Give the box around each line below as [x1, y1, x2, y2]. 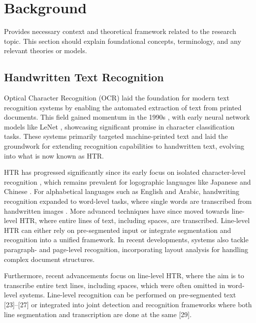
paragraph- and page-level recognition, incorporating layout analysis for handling [4, 244, 248, 255]
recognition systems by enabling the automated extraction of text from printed [4, 102, 242, 112]
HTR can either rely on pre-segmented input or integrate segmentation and [4, 225, 231, 235]
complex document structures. [4, 254, 95, 264]
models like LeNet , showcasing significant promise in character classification [4, 121, 235, 131]
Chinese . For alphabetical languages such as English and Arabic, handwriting [4, 186, 240, 196]
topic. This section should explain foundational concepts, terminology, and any [4, 35, 241, 46]
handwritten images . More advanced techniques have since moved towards [4, 205, 229, 216]
